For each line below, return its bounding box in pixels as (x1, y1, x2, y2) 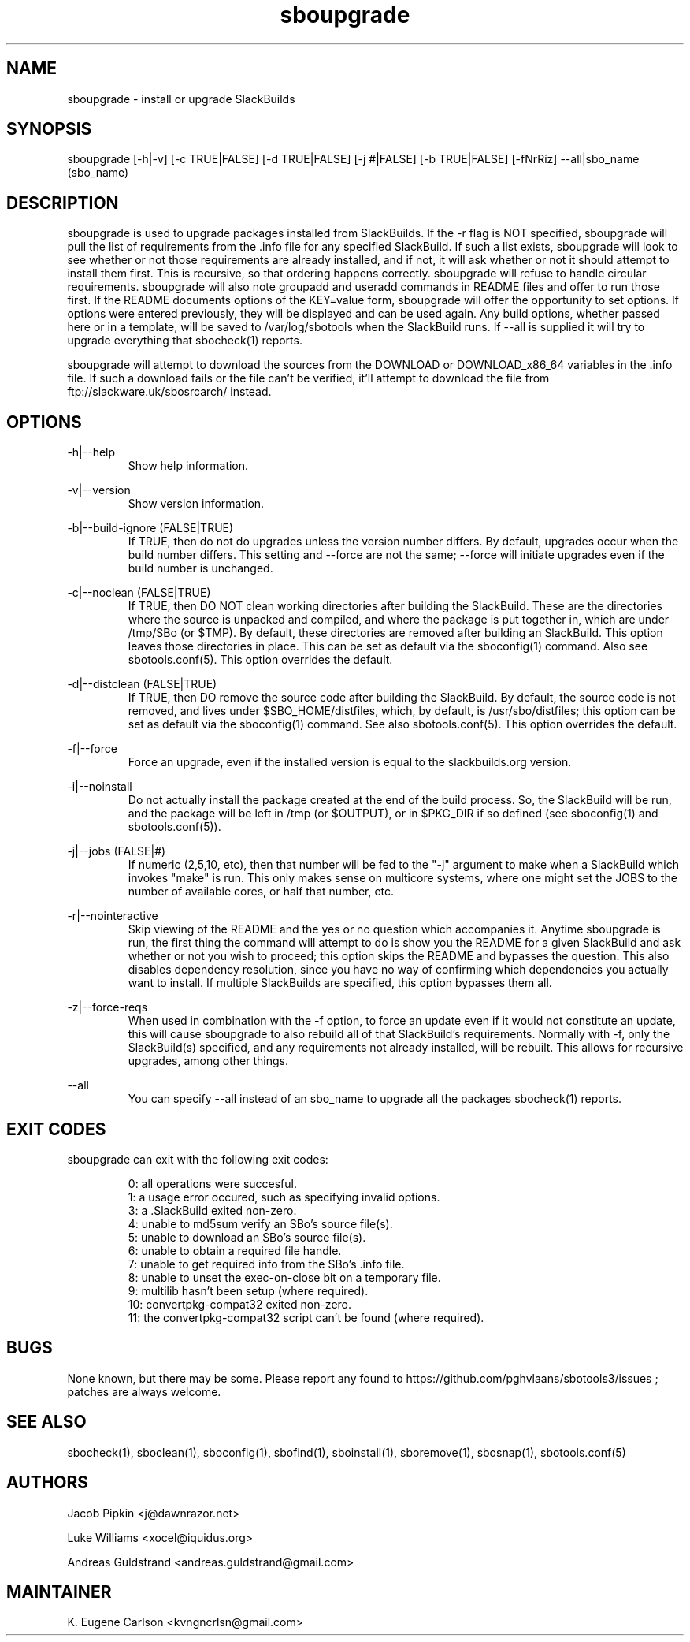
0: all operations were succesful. (128, 1176, 298, 1190)
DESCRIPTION (6, 192, 119, 213)
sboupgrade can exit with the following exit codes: (67, 1152, 328, 1166)
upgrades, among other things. (128, 1054, 288, 1068)
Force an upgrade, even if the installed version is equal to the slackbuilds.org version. (128, 755, 572, 769)
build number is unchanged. (128, 561, 273, 575)
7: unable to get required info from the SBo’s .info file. (128, 1257, 405, 1271)
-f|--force (67, 742, 117, 756)
